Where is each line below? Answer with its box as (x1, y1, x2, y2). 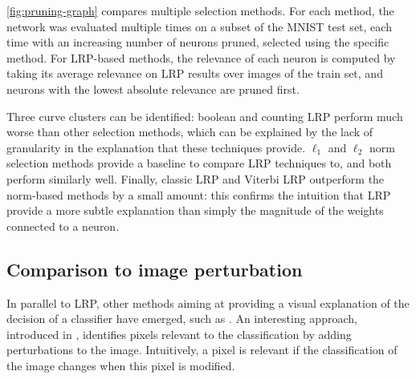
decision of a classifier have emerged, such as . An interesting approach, (6, 310, 357, 327)
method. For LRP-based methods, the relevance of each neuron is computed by (6, 49, 396, 66)
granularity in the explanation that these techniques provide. (6, 139, 306, 155)
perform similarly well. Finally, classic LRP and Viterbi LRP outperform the (6, 170, 385, 187)
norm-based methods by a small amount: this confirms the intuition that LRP (6, 186, 391, 203)
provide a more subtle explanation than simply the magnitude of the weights (6, 202, 384, 219)
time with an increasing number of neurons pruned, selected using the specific (6, 34, 389, 50)
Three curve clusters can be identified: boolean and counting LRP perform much (6, 107, 403, 124)
